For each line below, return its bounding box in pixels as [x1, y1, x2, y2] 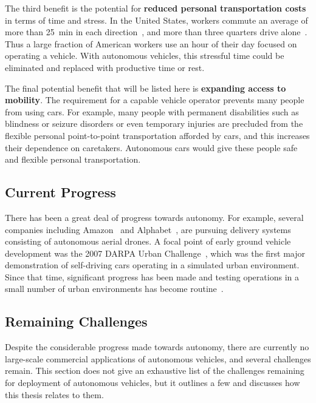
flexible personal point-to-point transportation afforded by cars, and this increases [5, 129, 310, 141]
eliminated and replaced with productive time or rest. [5, 61, 205, 73]
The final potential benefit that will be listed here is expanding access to [5, 81, 286, 94]
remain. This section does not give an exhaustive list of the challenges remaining [5, 364, 304, 377]
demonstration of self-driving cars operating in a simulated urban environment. [5, 259, 300, 271]
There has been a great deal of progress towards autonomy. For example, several [5, 211, 304, 223]
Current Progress [5, 183, 116, 201]
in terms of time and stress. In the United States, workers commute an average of [5, 13, 308, 26]
